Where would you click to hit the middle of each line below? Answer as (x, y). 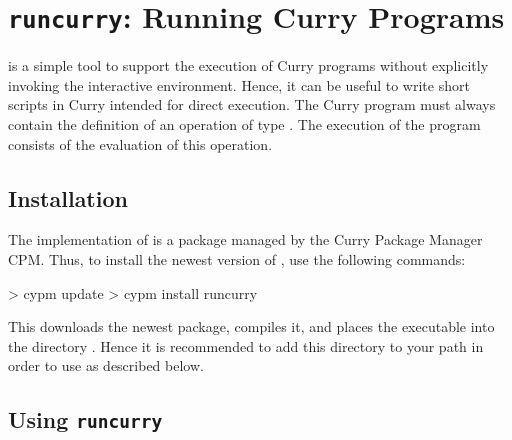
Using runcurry (85, 419)
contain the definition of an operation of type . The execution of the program (244, 124)
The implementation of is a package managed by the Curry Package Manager (245, 239)
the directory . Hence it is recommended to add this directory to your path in (246, 345)
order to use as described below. (106, 365)
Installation (68, 197)
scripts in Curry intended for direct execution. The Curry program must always (252, 104)
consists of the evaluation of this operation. (140, 143)
